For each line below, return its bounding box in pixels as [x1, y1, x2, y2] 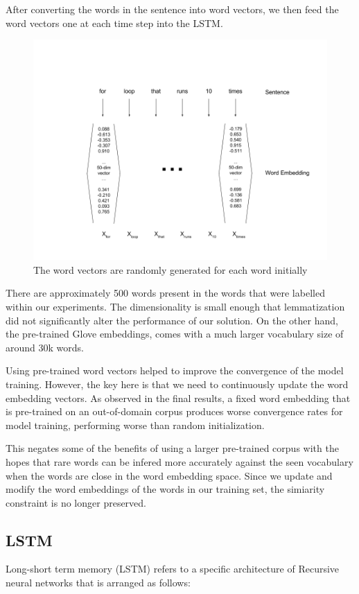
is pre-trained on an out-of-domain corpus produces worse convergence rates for [6, 404, 343, 419]
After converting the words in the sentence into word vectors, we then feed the [6, 2, 339, 16]
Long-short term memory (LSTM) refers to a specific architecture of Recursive [6, 561, 340, 576]
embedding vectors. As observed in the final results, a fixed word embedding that [6, 390, 351, 405]
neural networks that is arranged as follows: [6, 575, 191, 590]
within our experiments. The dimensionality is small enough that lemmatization [6, 299, 345, 313]
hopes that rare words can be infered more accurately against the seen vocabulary [6, 454, 353, 469]
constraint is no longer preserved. [6, 495, 146, 509]
